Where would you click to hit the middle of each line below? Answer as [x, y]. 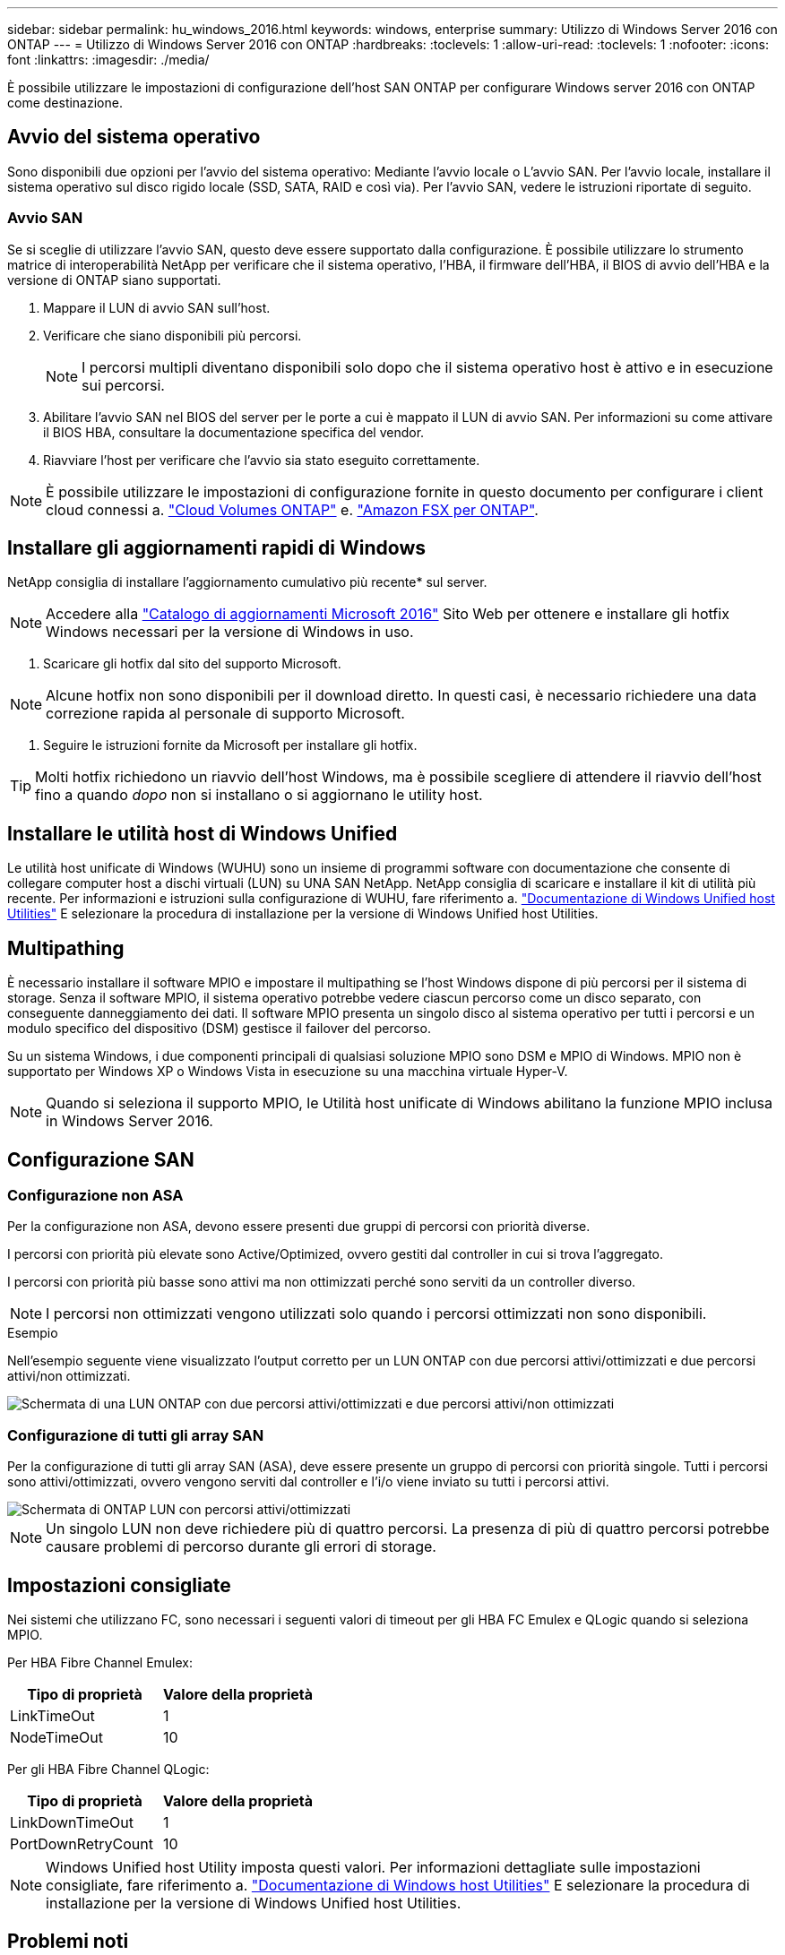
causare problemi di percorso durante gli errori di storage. [241, 1547]
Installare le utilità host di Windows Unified [203, 833]
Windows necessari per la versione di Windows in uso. [230, 632]
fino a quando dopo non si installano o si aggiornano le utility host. [259, 795]
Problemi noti [68, 1942]
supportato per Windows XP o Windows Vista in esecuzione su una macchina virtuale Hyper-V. [288, 1072]
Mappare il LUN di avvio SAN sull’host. [157, 307]
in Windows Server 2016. [129, 1121]
